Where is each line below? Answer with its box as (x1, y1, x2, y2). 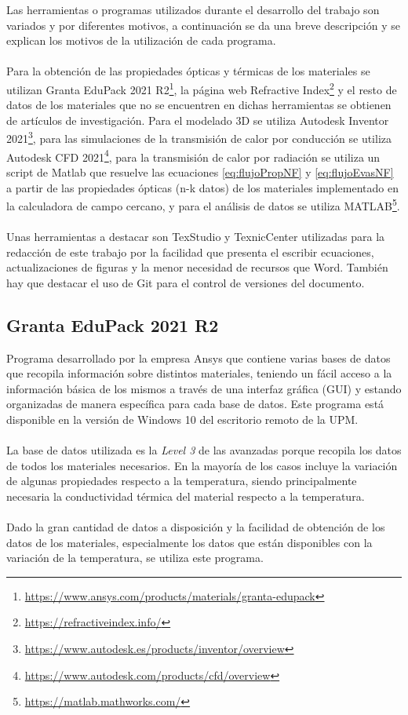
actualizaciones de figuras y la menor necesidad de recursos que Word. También (6, 259, 388, 275)
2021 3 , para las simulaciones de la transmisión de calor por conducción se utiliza (6, 128, 392, 147)
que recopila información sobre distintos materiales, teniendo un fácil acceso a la (6, 365, 392, 381)
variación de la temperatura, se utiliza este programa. (6, 549, 264, 566)
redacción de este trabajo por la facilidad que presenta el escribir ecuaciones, (6, 243, 374, 260)
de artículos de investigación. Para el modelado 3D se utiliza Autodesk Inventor (6, 111, 389, 128)
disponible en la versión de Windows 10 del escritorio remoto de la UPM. (6, 410, 359, 427)
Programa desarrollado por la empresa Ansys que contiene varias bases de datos (6, 349, 391, 366)
